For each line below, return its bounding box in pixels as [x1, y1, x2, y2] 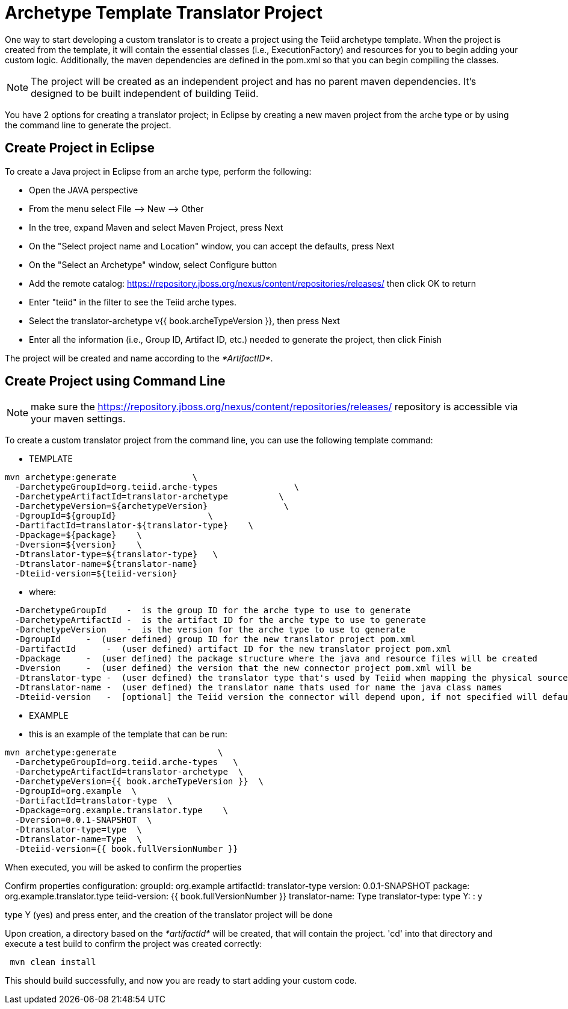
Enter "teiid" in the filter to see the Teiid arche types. [29, 296, 236, 307]
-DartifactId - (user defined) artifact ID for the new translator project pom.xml [14, 644, 451, 654]
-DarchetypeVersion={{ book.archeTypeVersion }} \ [14, 776, 264, 787]
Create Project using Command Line [5, 373, 226, 389]
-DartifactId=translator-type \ [14, 796, 173, 806]
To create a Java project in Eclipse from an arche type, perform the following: [5, 166, 312, 176]
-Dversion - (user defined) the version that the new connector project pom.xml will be [14, 663, 472, 673]
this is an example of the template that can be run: [29, 729, 227, 740]
